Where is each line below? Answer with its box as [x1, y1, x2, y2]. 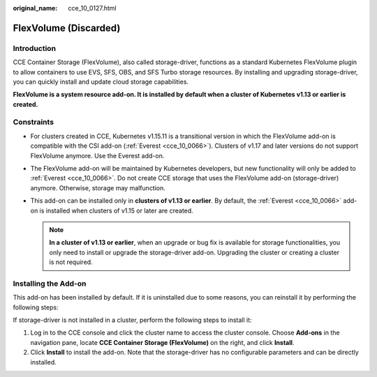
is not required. [49, 258, 94, 266]
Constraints [13, 117, 54, 127]
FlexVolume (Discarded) [13, 22, 121, 34]
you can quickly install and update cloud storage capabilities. [13, 77, 188, 86]
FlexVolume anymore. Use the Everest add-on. [30, 151, 165, 160]
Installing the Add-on [13, 279, 87, 288]
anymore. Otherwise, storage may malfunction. [30, 183, 165, 192]
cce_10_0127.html [68, 4, 117, 12]
